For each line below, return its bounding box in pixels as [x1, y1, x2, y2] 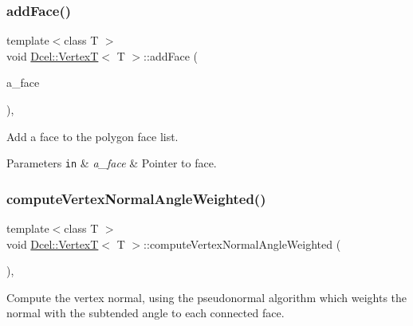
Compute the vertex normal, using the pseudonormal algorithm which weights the [6, 289, 407, 305]
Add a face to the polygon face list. [6, 128, 179, 144]
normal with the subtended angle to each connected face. [6, 304, 285, 321]
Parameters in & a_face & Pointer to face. [6, 155, 217, 171]
